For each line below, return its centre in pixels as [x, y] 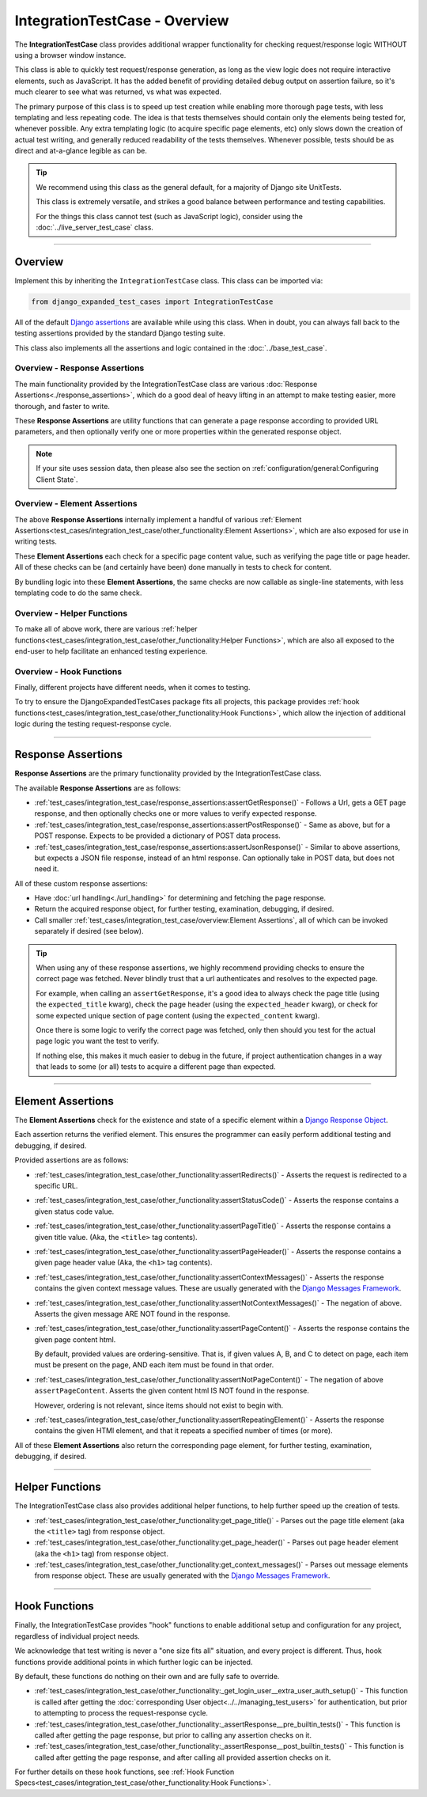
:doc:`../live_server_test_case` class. [95, 227]
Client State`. [57, 480]
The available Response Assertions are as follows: [98, 788]
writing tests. [36, 541]
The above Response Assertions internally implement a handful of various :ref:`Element [158, 519]
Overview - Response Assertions [79, 368]
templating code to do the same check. [78, 593]
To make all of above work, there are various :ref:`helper [106, 629]
